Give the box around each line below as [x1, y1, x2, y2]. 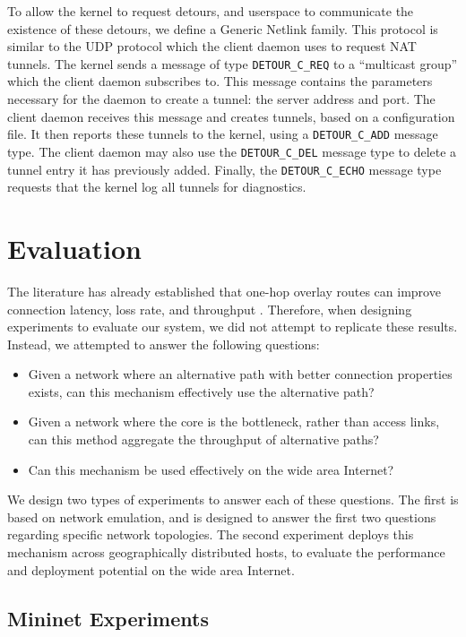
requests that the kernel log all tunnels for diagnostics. [7, 177, 306, 196]
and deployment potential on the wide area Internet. [7, 560, 295, 579]
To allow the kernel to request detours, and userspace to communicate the [7, 2, 414, 20]
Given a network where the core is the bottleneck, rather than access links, [28, 412, 440, 431]
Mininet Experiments [7, 604, 209, 632]
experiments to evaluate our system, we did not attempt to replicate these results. [7, 317, 458, 336]
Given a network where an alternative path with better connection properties [28, 365, 453, 383]
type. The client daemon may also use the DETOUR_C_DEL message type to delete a [7, 142, 457, 160]
